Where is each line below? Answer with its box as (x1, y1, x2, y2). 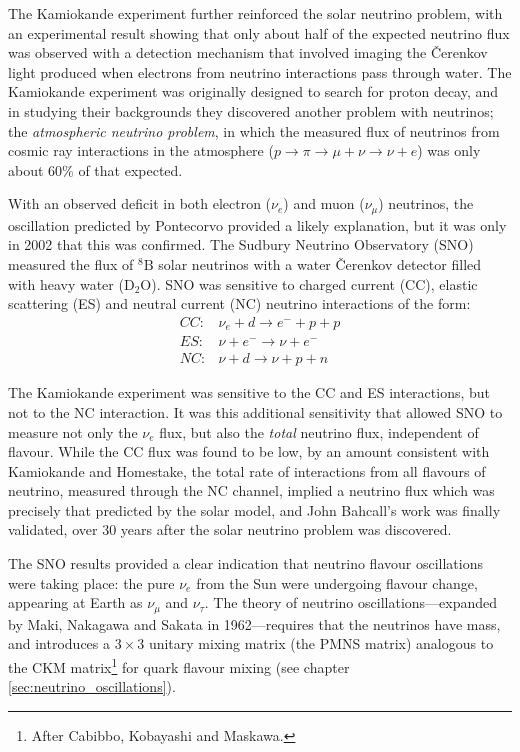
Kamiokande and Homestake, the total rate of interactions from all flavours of (8, 460, 486, 481)
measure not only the (8, 421, 138, 442)
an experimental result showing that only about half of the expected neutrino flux (8, 22, 510, 43)
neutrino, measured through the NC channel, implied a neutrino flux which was (8, 480, 495, 501)
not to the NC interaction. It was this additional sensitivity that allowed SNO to (8, 401, 503, 422)
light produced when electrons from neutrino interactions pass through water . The (8, 61, 512, 82)
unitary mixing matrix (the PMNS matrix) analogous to (148, 633, 494, 654)
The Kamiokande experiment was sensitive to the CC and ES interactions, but (8, 382, 491, 403)
